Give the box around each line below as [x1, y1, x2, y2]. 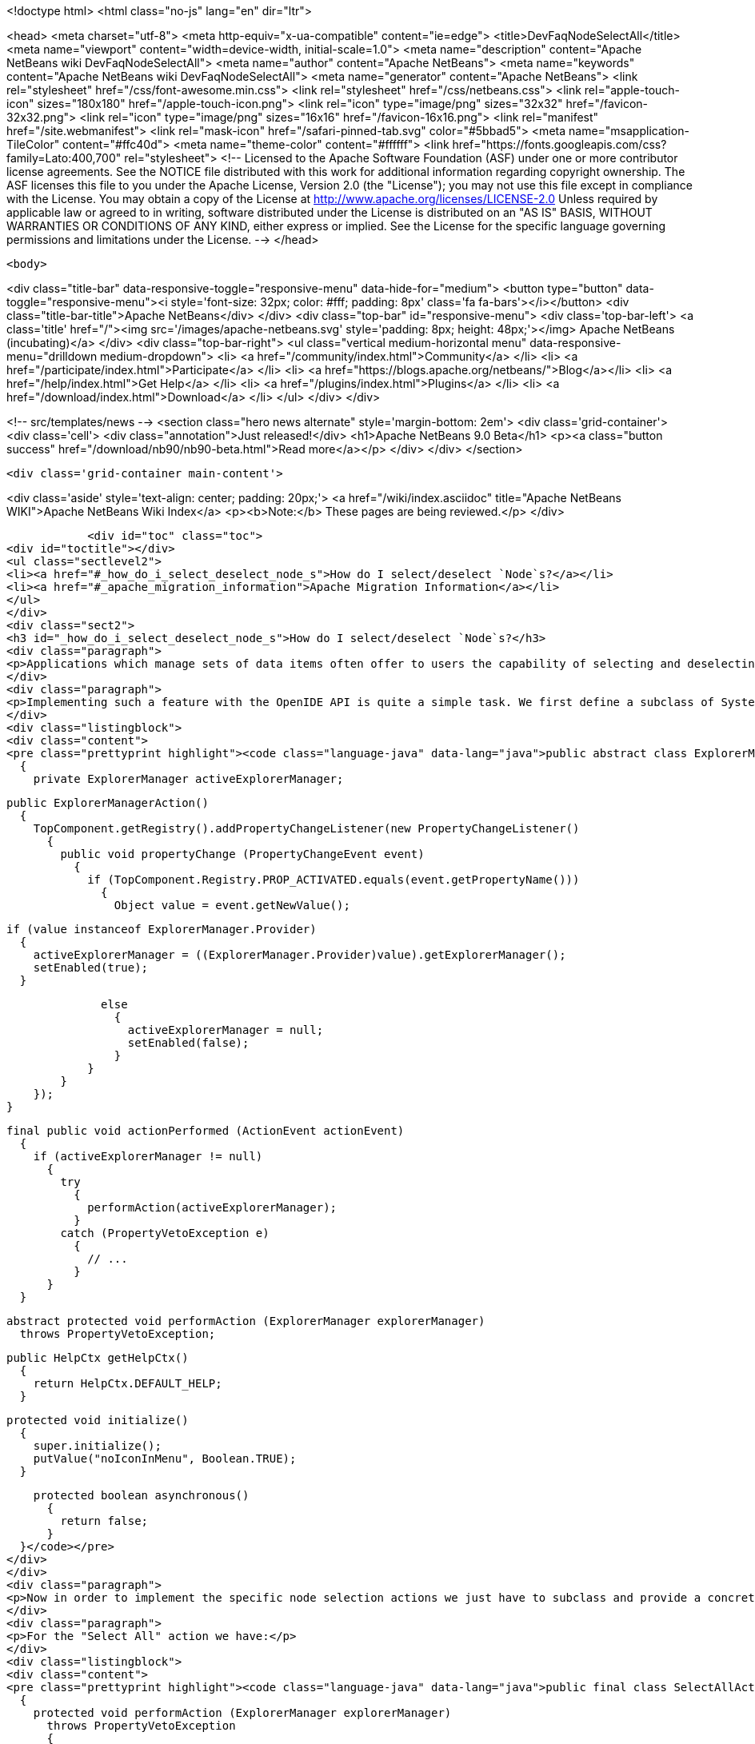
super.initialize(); [33, 1439, 162, 1452]
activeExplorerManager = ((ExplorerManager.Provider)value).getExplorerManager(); [33, 948, 566, 961]
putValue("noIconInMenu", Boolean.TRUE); [33, 1452, 297, 1465]
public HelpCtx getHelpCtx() [6, 1351, 189, 1364]
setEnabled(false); [127, 1036, 250, 1049]
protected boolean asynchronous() [33, 1489, 250, 1502]
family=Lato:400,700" [6, 151, 122, 165]
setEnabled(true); [33, 961, 149, 974]
